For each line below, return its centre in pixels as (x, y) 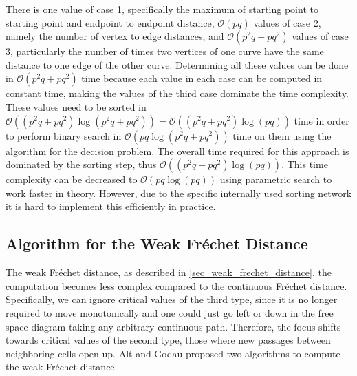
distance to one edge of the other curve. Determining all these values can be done (177, 64)
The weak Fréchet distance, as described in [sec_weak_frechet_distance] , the (169, 272)
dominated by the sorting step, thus (81, 164)
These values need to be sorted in (76, 106)
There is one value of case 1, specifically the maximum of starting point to (162, 9)
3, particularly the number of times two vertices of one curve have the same (165, 51)
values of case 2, (287, 22)
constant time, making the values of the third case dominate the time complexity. (177, 93)
